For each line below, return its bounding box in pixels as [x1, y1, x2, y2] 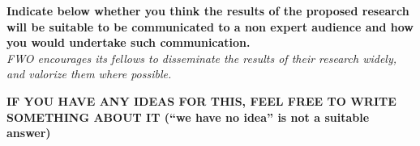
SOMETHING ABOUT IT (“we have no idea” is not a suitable [6, 108, 370, 125]
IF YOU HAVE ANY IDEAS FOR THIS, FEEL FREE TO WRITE [6, 92, 396, 109]
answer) [6, 124, 51, 141]
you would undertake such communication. [6, 34, 251, 51]
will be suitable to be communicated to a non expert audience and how [6, 18, 414, 35]
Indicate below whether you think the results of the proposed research [6, 2, 409, 19]
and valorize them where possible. [6, 65, 172, 82]
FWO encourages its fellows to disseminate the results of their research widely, [6, 49, 397, 66]
